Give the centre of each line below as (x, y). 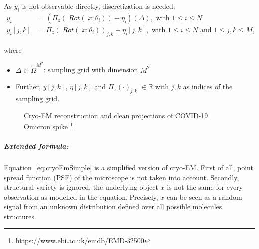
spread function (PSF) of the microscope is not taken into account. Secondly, (122, 177)
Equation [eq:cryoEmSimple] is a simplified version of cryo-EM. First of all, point (129, 167)
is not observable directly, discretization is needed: (99, 6)
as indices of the (208, 86)
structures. (20, 216)
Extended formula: (36, 146)
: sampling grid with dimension (91, 69)
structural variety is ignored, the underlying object (81, 187)
